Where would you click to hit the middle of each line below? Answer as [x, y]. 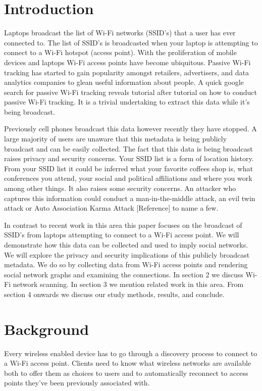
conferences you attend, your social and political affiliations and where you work [128, 178]
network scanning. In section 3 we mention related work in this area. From [128, 284]
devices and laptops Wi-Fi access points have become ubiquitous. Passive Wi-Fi [127, 62]
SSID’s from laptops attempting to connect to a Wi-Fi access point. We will [122, 235]
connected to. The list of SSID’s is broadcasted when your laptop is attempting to [131, 42]
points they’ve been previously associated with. [77, 383]
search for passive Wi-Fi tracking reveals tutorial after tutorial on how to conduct [130, 92]
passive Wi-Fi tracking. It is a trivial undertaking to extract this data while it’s [127, 102]
